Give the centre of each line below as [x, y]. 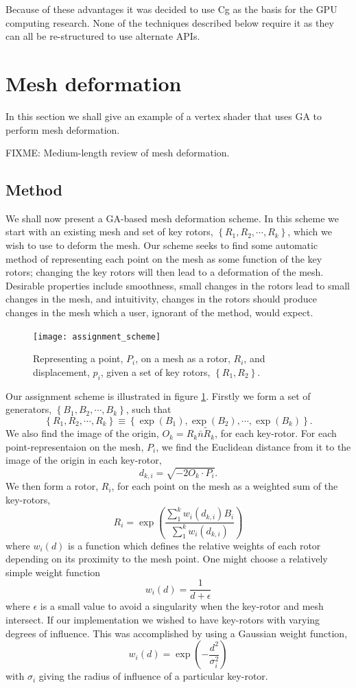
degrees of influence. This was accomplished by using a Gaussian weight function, [177, 633]
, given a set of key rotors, [155, 371]
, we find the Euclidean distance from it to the [253, 446]
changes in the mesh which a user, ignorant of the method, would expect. [159, 312]
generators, [29, 409]
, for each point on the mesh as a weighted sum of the [225, 486]
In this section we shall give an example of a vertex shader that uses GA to [164, 116]
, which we [310, 232]
